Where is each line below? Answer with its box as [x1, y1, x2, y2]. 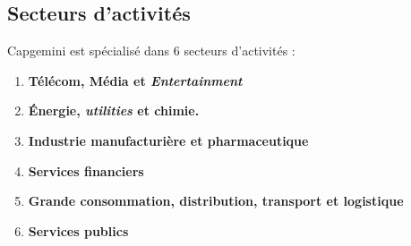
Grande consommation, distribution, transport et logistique [28, 191, 404, 210]
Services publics [28, 221, 129, 240]
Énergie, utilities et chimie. [28, 101, 200, 120]
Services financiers [28, 161, 144, 180]
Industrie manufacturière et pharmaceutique [28, 131, 309, 149]
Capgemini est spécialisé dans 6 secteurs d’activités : [7, 41, 295, 60]
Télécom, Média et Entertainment [28, 71, 243, 89]
